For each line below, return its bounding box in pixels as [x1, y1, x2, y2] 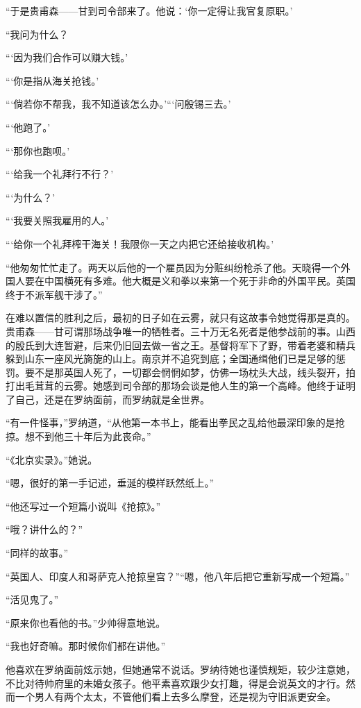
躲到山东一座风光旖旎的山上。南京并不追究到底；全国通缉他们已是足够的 [6, 351, 336, 366]
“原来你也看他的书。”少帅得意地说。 [6, 615, 166, 630]
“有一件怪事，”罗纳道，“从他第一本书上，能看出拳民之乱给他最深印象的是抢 [6, 415, 345, 430]
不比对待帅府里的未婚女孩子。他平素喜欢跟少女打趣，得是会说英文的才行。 [6, 675, 346, 690]
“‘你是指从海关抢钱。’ [6, 73, 99, 87]
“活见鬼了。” [6, 592, 59, 607]
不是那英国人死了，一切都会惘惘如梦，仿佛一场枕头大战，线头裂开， [34, 364, 346, 379]
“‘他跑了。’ [6, 119, 51, 134]
